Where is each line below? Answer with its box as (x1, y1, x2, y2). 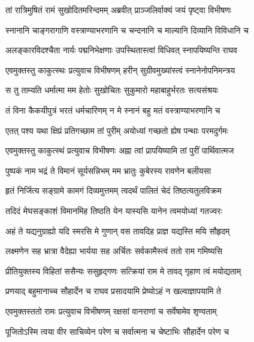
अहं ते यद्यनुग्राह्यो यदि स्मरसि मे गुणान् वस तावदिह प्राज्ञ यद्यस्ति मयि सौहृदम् (5, 224, 230, 237)
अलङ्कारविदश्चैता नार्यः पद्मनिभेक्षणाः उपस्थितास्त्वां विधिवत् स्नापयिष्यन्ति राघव (5, 44, 237, 56)
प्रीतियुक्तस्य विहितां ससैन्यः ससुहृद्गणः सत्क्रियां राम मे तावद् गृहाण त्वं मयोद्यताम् (5, 264, 241, 277)
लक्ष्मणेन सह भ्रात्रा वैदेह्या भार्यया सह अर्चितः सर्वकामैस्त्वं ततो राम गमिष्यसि (5, 245, 223, 257)
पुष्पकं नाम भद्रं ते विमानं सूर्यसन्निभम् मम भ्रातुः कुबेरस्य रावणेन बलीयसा (5, 164, 211, 176)
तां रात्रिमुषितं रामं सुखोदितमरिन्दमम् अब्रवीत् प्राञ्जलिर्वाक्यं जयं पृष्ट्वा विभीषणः (5, 4, 232, 16)
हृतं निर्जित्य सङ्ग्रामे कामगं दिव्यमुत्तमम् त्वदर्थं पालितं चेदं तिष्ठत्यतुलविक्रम (5, 184, 222, 197)
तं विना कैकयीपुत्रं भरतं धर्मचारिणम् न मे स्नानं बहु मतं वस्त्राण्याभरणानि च (5, 103, 220, 116)
